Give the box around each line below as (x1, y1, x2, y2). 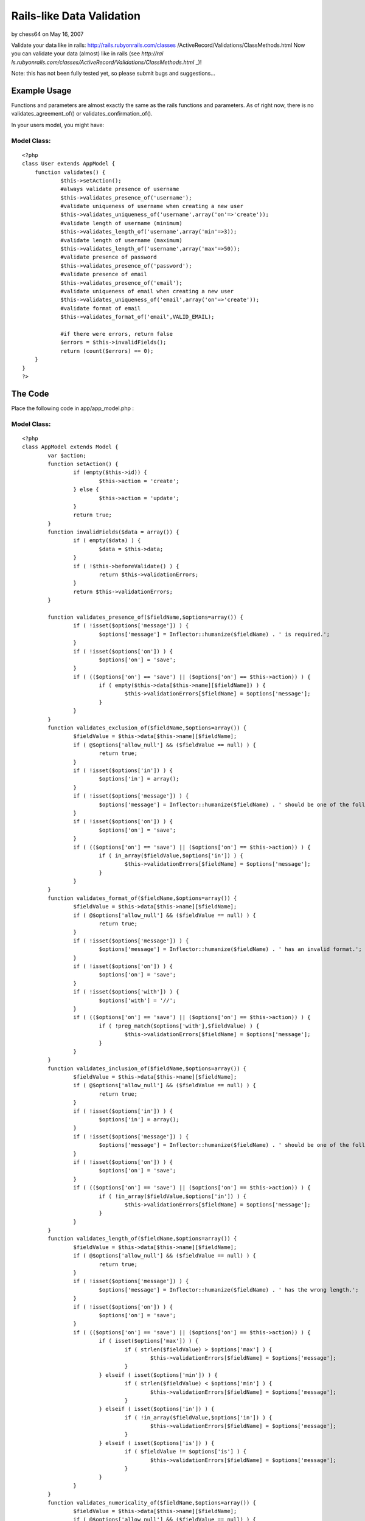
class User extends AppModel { (22, 160, 116, 167)
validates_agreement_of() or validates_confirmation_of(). (11, 110, 153, 117)
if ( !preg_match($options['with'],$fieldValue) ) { (99, 1022, 260, 1029)
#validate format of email (60, 305, 141, 312)
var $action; (47, 452, 86, 459)
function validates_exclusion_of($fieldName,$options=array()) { (47, 725, 247, 731)
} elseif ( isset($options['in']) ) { (99, 1405, 215, 1413)
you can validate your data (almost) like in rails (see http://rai (11, 50, 164, 57)
